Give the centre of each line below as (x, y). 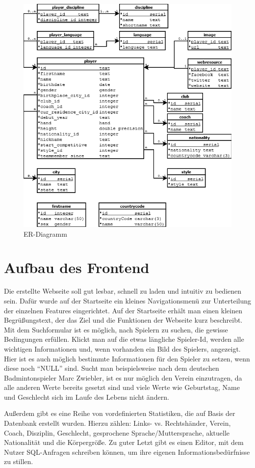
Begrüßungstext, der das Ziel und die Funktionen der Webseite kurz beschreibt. (123, 320)
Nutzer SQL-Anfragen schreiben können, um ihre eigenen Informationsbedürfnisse (127, 452)
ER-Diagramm (45, 234)
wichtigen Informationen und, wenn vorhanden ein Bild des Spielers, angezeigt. (122, 348)
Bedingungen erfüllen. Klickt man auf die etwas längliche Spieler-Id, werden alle (124, 339)
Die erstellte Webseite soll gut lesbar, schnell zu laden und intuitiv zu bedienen (123, 291)
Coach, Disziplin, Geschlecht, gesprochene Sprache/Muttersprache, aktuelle (117, 432)
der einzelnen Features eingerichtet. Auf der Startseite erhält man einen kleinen (123, 310)
